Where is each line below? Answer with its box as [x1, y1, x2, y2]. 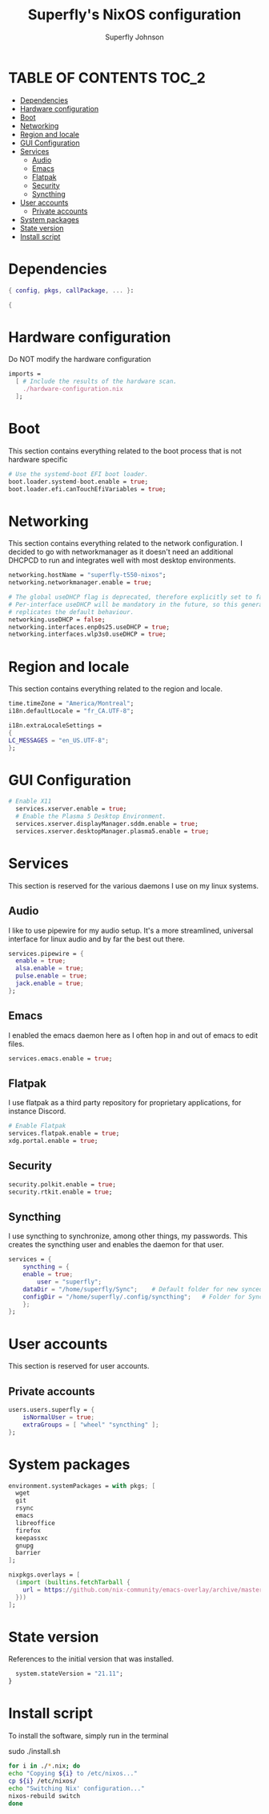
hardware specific [8, 454, 68, 464]
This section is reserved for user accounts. [8, 1361, 150, 1371]
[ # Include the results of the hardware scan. [15, 377, 178, 386]
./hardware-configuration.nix [22, 385, 124, 393]
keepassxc [15, 1534, 48, 1542]
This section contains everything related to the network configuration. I [8, 539, 243, 548]
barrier [15, 1549, 42, 1557]
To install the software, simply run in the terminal [8, 1731, 169, 1741]
